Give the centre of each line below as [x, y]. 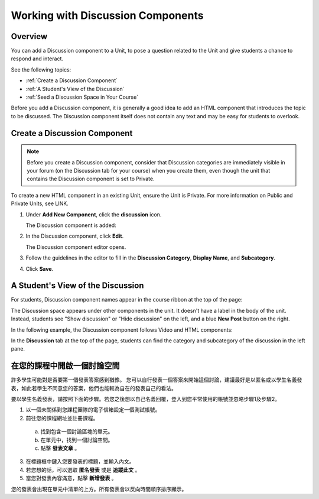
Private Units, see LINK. [40, 203]
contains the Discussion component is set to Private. [91, 179]
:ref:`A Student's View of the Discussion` [75, 89]
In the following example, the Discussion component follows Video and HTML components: [122, 330]
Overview [29, 36]
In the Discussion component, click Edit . [75, 236]
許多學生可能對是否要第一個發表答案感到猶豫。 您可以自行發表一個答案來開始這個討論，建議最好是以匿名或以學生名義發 [157, 380]
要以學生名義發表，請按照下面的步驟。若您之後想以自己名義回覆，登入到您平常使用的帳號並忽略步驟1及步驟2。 [146, 399]
